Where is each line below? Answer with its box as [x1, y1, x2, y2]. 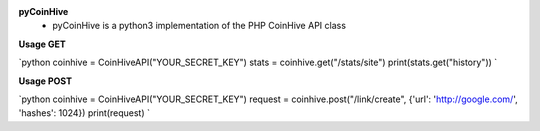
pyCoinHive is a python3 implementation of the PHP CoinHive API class [52, 20, 347, 32]
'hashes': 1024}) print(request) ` [18, 107, 150, 119]
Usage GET [18, 38, 67, 50]
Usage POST [18, 75, 72, 87]
